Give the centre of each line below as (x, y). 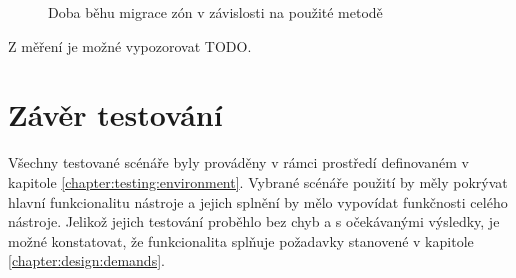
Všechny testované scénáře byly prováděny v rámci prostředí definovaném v (238, 162)
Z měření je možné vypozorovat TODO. (130, 45)
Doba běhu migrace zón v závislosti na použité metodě (215, 12)
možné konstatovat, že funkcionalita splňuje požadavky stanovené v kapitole (241, 240)
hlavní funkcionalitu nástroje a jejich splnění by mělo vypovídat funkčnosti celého (258, 201)
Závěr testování (115, 114)
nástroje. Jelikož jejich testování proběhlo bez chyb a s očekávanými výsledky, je (254, 221)
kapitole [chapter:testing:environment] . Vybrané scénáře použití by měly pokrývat (258, 181)
